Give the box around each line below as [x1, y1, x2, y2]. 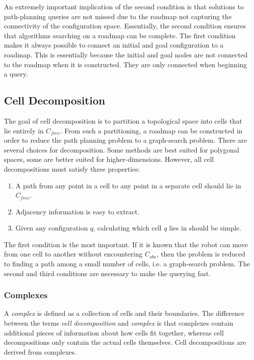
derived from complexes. [4, 346, 76, 357]
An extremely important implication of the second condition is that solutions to [4, 1, 244, 11]
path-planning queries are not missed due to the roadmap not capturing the [4, 11, 232, 21]
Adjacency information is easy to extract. [15, 206, 140, 216]
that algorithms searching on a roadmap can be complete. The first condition [4, 30, 236, 40]
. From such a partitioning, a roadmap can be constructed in [60, 125, 243, 135]
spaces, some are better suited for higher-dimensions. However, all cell [4, 154, 214, 164]
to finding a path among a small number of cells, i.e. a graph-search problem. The [4, 258, 250, 269]
